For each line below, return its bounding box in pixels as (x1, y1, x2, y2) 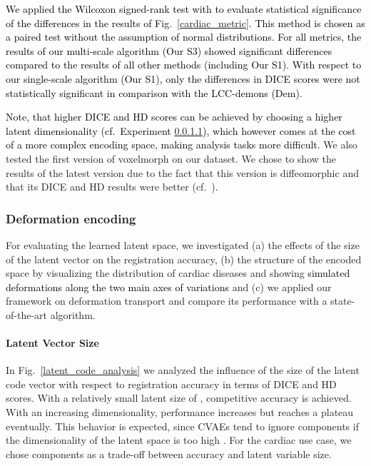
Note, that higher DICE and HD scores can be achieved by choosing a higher (6, 109, 342, 124)
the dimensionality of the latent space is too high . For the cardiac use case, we (6, 432, 352, 447)
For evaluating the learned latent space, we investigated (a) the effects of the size (6, 237, 360, 252)
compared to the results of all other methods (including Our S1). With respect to (6, 57, 362, 72)
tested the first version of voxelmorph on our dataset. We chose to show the (6, 151, 336, 166)
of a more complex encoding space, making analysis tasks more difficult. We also (6, 137, 357, 152)
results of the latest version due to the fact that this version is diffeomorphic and (6, 165, 359, 180)
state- (330, 293, 355, 308)
